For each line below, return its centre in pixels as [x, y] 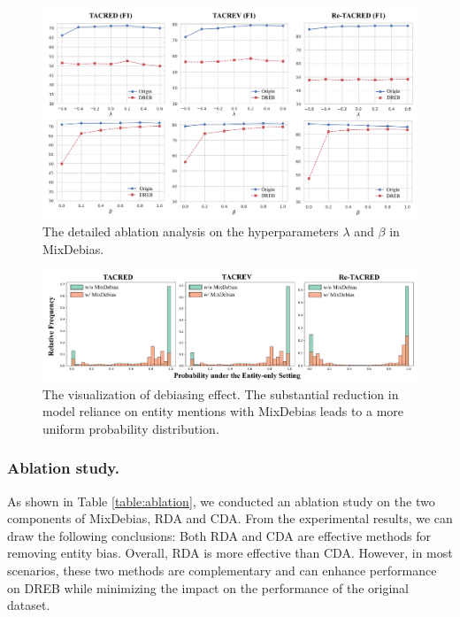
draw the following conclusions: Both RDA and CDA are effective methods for [219, 535]
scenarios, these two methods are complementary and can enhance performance [222, 571]
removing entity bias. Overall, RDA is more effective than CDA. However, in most [230, 553]
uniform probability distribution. [131, 428]
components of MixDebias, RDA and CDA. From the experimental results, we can [230, 518]
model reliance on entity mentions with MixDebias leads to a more [223, 411]
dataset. [29, 605]
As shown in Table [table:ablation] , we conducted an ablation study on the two [221, 501]
